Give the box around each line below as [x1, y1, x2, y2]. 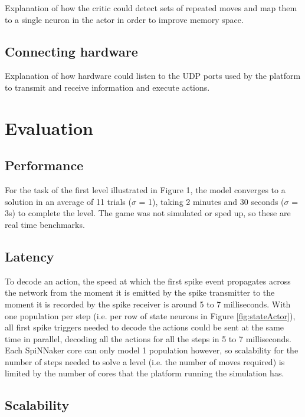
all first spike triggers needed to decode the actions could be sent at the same [5, 321, 284, 333]
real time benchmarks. [5, 218, 85, 230]
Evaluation [5, 115, 93, 140]
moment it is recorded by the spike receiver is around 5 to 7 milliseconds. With [5, 297, 291, 310]
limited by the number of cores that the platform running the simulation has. [5, 367, 284, 379]
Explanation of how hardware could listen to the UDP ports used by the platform [5, 69, 301, 82]
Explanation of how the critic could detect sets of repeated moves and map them [5, 2, 297, 14]
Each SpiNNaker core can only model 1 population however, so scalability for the [5, 344, 299, 356]
